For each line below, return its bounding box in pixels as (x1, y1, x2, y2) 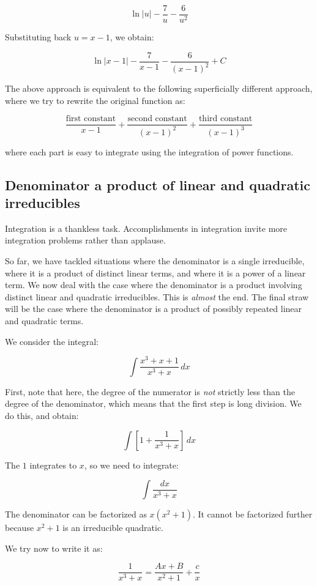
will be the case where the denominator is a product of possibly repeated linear (5, 302, 302, 315)
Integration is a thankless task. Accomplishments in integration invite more (5, 221, 288, 234)
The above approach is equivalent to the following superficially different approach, (5, 82, 313, 95)
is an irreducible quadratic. (62, 521, 164, 534)
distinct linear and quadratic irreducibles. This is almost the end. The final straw (5, 290, 309, 303)
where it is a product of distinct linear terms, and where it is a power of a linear (5, 266, 306, 279)
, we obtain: (110, 31, 154, 43)
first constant (65, 114, 116, 124)
